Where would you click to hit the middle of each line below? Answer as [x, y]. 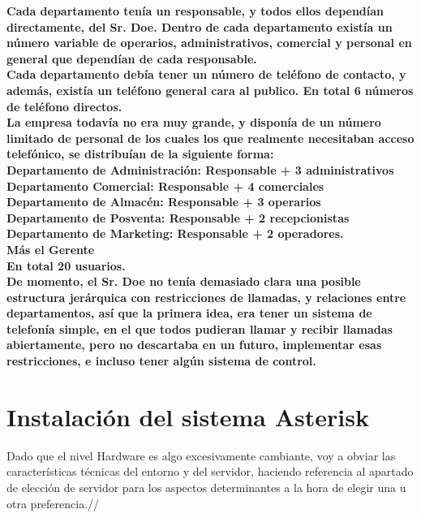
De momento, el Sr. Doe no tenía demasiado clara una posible [184, 281]
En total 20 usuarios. [66, 265]
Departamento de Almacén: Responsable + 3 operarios [164, 202]
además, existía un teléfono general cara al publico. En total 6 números [210, 90]
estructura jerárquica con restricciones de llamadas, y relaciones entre [206, 297]
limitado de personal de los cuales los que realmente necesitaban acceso [210, 138]
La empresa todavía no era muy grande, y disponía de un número [194, 122]
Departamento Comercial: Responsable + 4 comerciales [165, 186]
